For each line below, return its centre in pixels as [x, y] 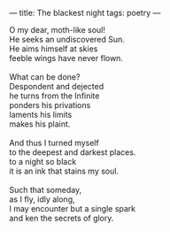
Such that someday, [46, 190]
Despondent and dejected [57, 86]
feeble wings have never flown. [66, 58]
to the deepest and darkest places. [73, 152]
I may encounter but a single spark [73, 209]
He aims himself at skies [54, 49]
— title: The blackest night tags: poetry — [85, 13]
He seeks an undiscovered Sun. [67, 39]
